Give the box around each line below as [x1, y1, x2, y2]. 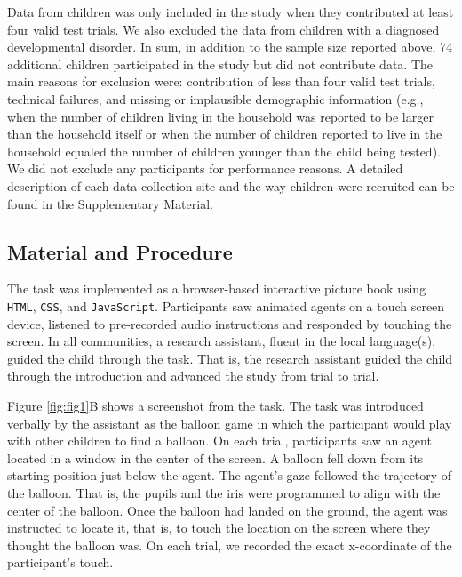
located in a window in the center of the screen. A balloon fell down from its [7, 448, 424, 467]
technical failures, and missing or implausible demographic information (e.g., [7, 89, 424, 108]
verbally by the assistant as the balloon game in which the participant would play [7, 413, 452, 432]
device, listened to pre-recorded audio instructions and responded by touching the [7, 314, 452, 333]
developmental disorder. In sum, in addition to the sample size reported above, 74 [7, 37, 452, 56]
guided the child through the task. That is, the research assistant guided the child [7, 349, 453, 367]
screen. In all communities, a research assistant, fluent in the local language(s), [7, 332, 436, 350]
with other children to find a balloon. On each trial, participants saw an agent [7, 431, 432, 450]
